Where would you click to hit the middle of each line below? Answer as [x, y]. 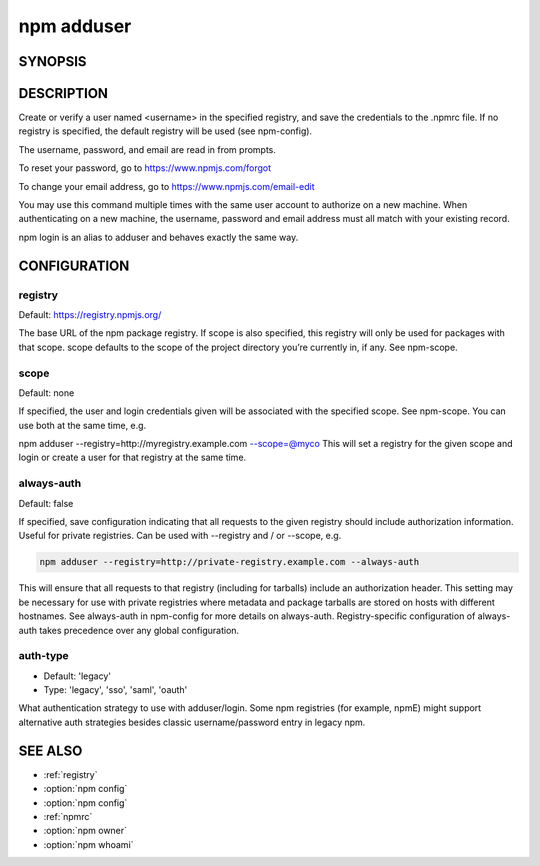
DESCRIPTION [63, 93]
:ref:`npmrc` [68, 816]
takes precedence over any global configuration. [139, 630]
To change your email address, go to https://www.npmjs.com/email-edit [166, 186]
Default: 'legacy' [77, 676]
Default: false [46, 503]
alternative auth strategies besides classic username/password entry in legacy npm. [192, 722]
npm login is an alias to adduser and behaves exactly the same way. [158, 237]
